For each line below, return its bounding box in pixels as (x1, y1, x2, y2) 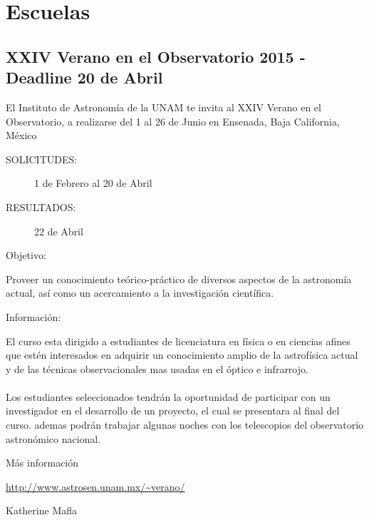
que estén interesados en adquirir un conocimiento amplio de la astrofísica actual (6, 347, 358, 362)
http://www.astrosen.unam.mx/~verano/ (6, 479, 185, 494)
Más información (6, 455, 79, 470)
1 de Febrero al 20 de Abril (34, 175, 152, 190)
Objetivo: (6, 248, 46, 262)
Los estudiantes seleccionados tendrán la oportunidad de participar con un (6, 389, 331, 404)
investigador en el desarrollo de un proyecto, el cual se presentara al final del (6, 403, 340, 418)
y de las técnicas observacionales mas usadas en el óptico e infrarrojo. (6, 361, 308, 376)
